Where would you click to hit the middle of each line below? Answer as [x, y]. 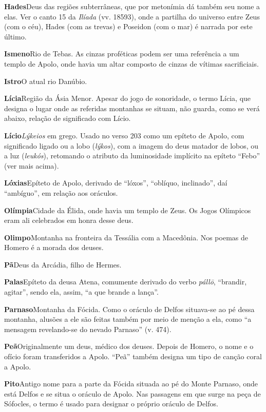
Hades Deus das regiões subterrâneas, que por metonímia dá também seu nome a [132, 6]
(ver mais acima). [32, 165]
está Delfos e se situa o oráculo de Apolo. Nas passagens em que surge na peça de [132, 393]
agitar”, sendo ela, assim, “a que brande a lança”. [81, 292]
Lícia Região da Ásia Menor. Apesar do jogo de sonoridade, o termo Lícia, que [128, 98]
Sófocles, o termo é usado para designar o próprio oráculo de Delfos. [111, 404]
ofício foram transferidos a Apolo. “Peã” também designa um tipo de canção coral [133, 356]
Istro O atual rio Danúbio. [46, 81]
